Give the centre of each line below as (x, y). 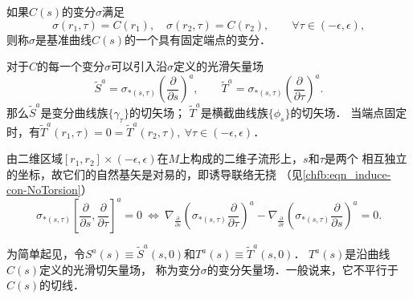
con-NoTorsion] (44, 190)
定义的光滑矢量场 (219, 66)
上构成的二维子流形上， (241, 158)
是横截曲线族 (234, 112)
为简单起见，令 (46, 254)
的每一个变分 (71, 66)
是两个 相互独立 (366, 158)
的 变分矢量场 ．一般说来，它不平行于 (303, 269)
